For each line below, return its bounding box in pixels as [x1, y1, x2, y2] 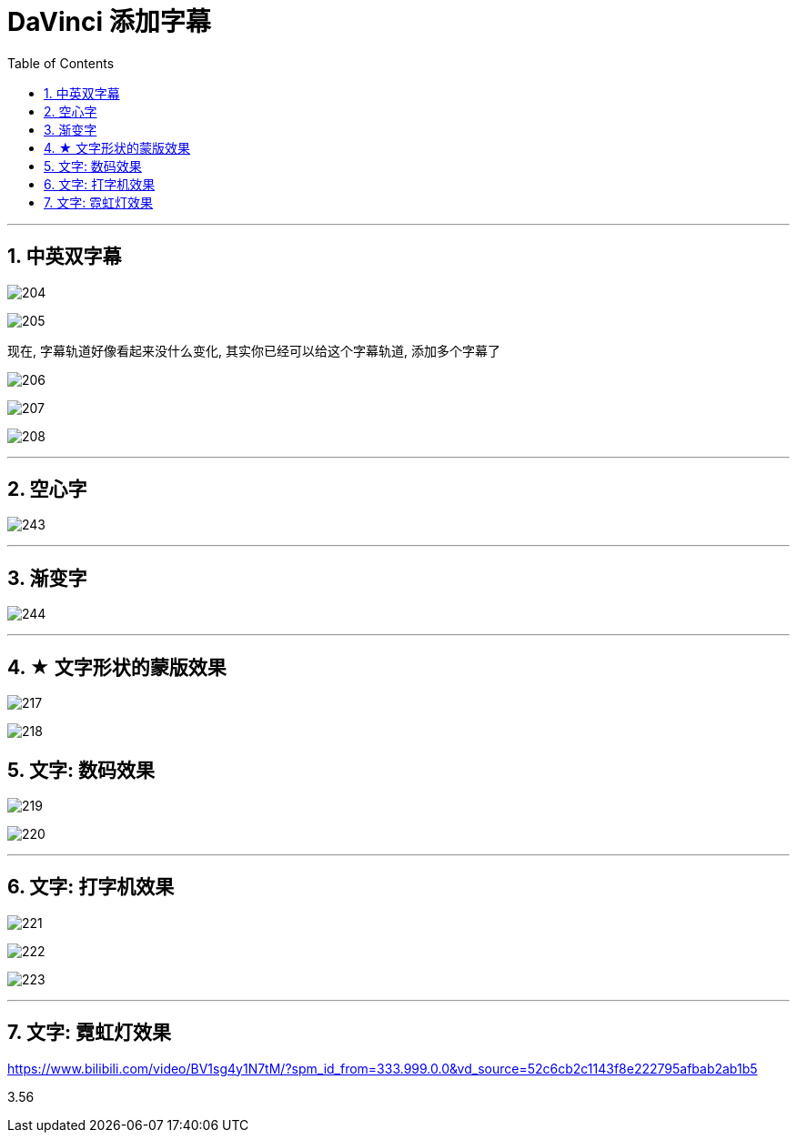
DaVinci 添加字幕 [7, 6, 211, 37]
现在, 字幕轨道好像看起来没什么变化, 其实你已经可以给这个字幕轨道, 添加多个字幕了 [7, 342, 500, 358]
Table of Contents [7, 55, 115, 71]
